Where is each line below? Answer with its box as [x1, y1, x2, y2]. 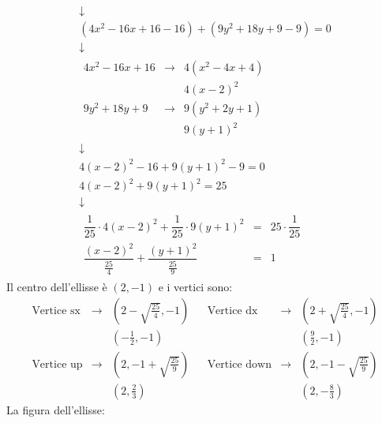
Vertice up [32, 358, 83, 370]
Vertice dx [207, 305, 258, 316]
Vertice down [207, 358, 272, 370]
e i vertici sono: [158, 279, 233, 295]
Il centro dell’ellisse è [6, 279, 107, 295]
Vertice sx [32, 305, 81, 316]
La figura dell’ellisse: [6, 402, 105, 417]
